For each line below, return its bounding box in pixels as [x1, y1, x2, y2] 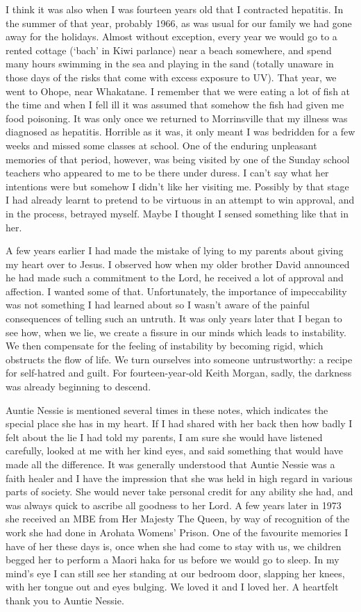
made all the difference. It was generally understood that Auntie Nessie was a [6, 457, 335, 471]
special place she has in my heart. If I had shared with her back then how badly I [6, 416, 353, 431]
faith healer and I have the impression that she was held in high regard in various [6, 470, 353, 485]
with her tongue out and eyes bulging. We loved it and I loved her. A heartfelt [6, 579, 339, 594]
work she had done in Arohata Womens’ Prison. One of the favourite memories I [6, 524, 349, 539]
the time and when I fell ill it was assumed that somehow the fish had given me [6, 97, 344, 112]
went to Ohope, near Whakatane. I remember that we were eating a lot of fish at [6, 83, 351, 98]
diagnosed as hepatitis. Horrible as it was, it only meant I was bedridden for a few [6, 124, 355, 139]
